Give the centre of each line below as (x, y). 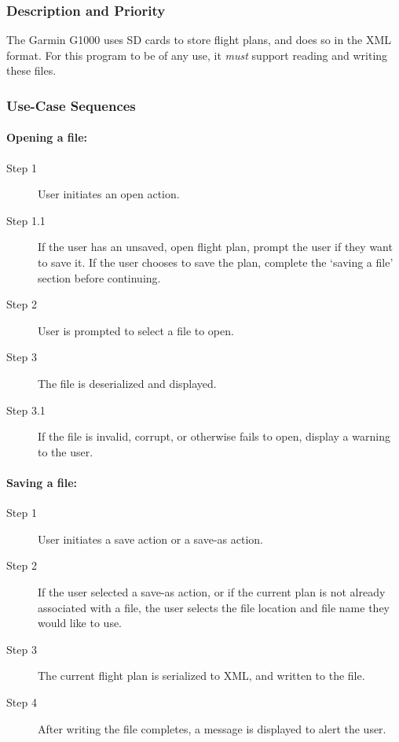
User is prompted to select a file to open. (136, 330)
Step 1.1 (26, 220)
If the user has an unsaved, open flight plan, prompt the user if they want (215, 247)
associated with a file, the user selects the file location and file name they (214, 607)
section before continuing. (99, 277)
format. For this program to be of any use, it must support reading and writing (197, 55)
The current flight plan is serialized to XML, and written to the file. (201, 676)
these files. (31, 70)
